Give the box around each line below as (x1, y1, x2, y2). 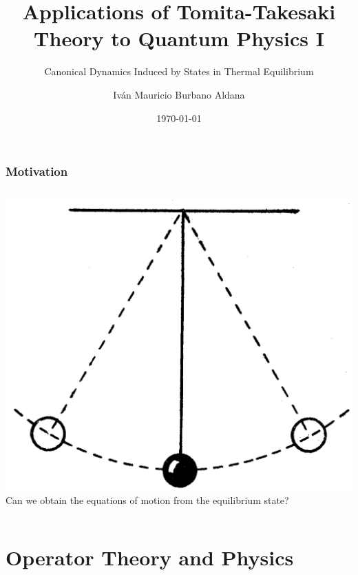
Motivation (6, 163, 68, 180)
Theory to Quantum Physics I (34, 24, 324, 52)
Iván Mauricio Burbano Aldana (113, 87, 245, 101)
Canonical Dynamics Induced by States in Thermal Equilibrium (44, 64, 314, 79)
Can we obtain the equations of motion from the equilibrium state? (6, 493, 289, 507)
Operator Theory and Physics (6, 543, 294, 572)
